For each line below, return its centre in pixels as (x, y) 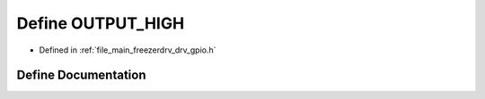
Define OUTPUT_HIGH (101, 23)
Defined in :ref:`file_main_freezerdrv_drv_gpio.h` (128, 50)
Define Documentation (81, 75)
